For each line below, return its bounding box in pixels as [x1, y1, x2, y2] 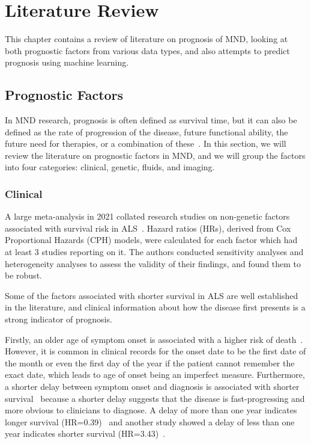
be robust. [5, 269, 42, 282]
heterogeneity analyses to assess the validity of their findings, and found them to [5, 257, 301, 270]
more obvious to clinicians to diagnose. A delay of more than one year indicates [5, 404, 297, 416]
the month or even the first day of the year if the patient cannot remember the [5, 356, 295, 369]
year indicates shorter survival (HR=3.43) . [5, 427, 165, 440]
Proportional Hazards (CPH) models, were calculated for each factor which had [5, 233, 298, 246]
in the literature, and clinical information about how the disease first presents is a [5, 301, 306, 313]
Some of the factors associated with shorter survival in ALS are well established [5, 289, 298, 301]
